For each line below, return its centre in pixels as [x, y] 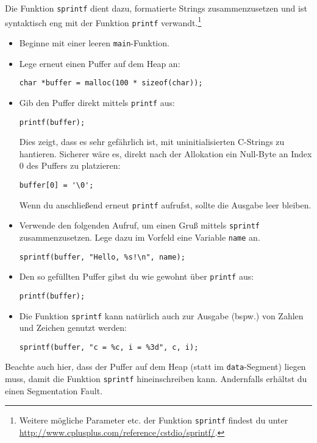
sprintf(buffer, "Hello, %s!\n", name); [102, 257]
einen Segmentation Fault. [54, 390]
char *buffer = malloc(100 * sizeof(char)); [111, 83]
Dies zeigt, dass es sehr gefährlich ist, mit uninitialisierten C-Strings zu [152, 142]
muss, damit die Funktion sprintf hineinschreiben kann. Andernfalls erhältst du [156, 379]
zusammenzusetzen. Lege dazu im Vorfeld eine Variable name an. [140, 237]
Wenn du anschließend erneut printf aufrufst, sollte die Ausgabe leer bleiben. [165, 204]
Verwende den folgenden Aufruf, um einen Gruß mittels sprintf [140, 225]
